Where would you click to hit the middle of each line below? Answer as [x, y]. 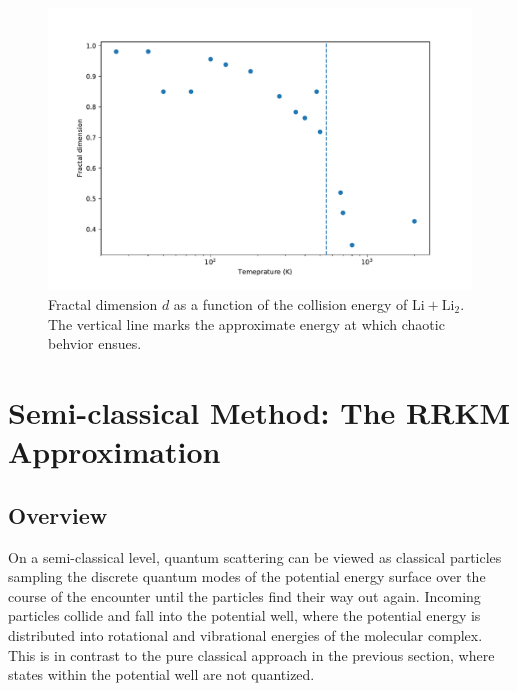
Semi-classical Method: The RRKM [259, 411]
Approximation [114, 451]
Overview [58, 514]
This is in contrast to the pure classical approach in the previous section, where [251, 654]
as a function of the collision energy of [290, 303]
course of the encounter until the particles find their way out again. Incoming [244, 595]
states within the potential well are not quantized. [161, 674]
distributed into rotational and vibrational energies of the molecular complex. [245, 634]
